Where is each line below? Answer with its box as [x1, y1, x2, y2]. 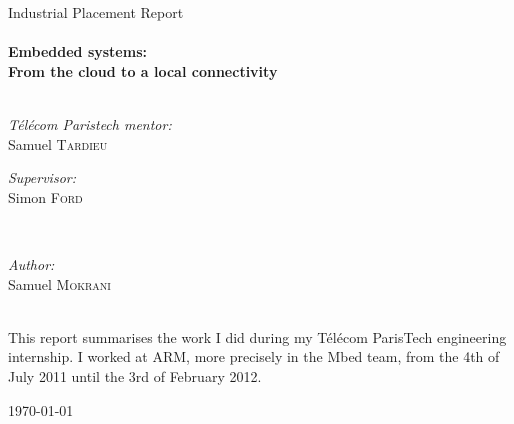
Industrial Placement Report [8, 2, 184, 22]
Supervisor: [8, 167, 76, 188]
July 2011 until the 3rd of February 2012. [8, 365, 262, 386]
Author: [8, 253, 55, 274]
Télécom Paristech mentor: [8, 113, 172, 134]
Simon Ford [8, 186, 83, 207]
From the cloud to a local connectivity [8, 60, 278, 81]
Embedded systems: [8, 41, 147, 62]
